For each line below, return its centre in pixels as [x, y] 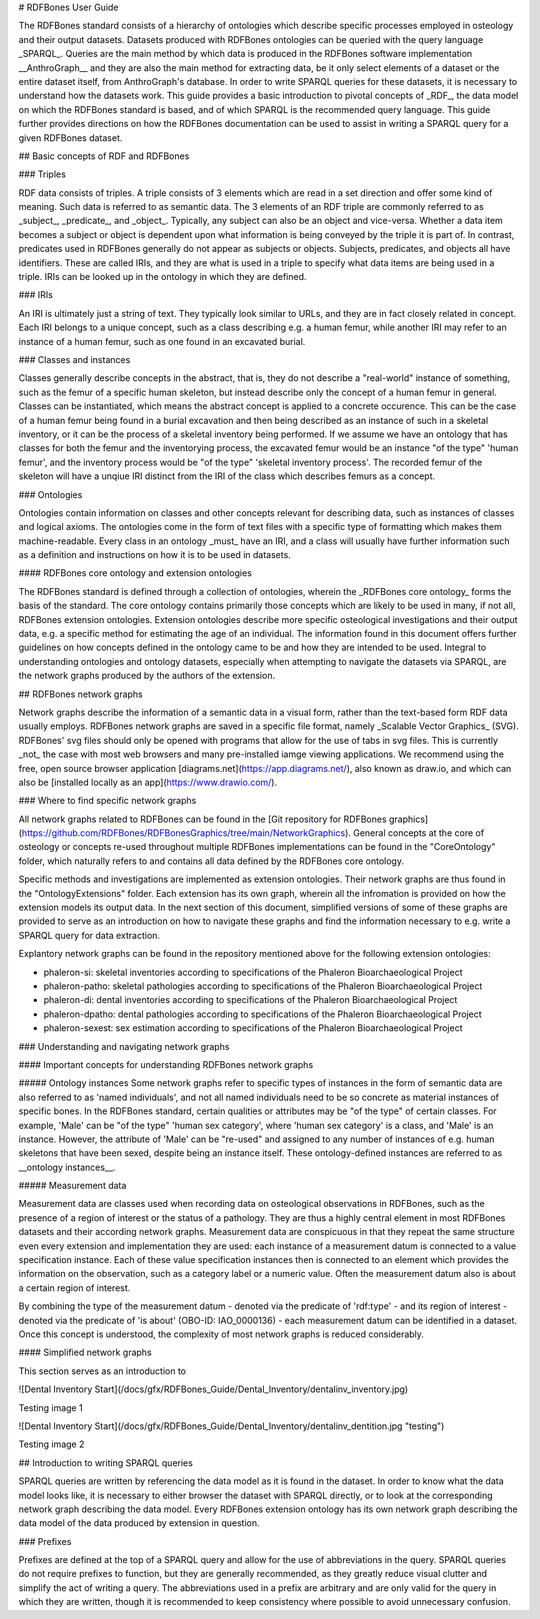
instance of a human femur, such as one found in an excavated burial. [162, 341]
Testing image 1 [51, 1407]
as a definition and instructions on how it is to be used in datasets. [155, 555]
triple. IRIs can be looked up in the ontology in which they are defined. [162, 277]
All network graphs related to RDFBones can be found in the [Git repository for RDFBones [202, 819]
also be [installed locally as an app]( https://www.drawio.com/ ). [148, 782]
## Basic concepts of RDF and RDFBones [104, 156]
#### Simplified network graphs [85, 1352]
